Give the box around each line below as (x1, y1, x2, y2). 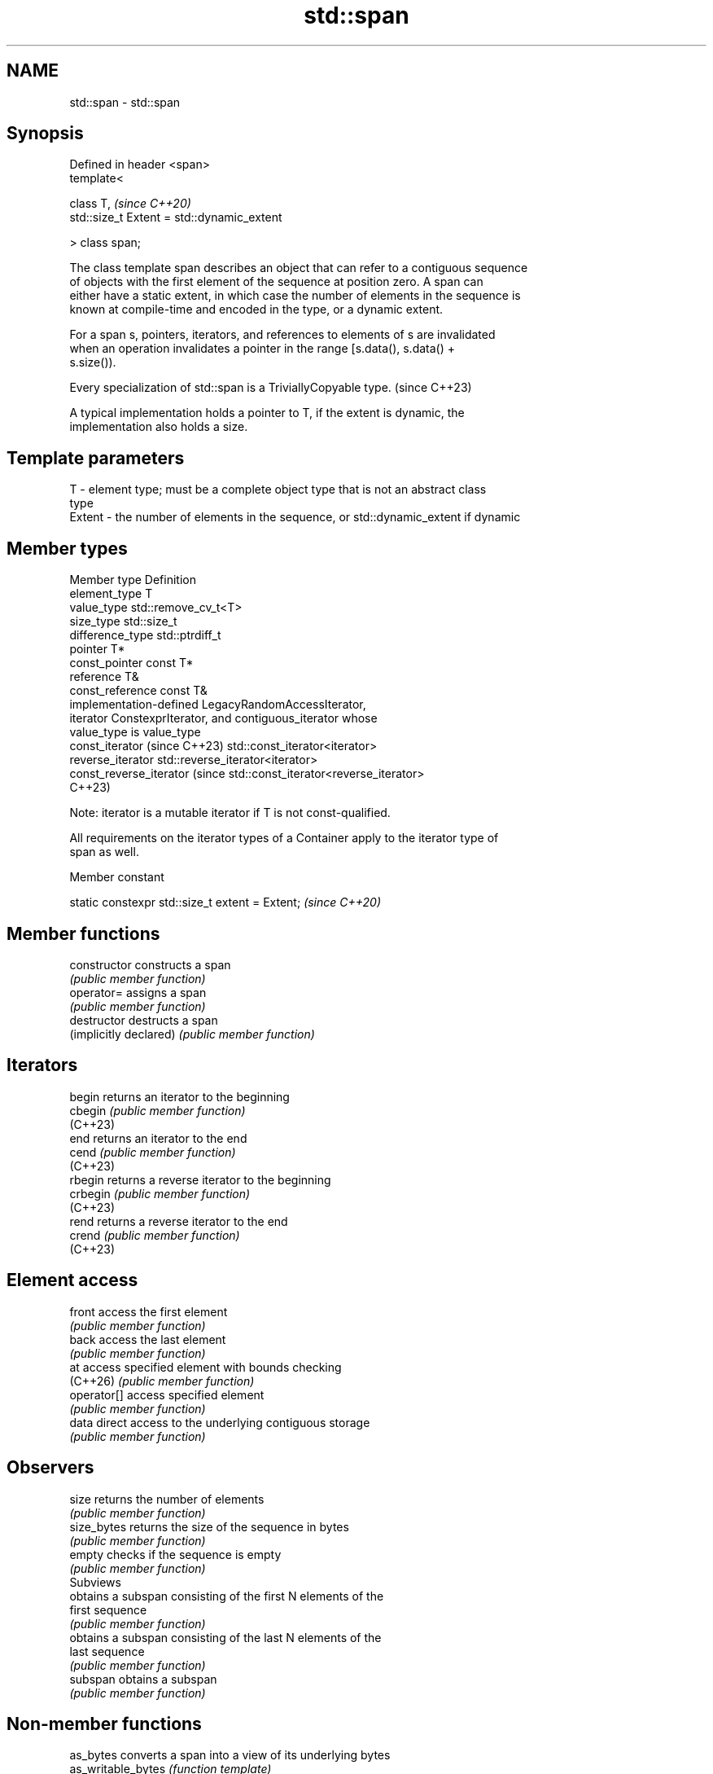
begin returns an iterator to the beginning (69, 1089, 290, 1104)
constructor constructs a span (69, 957, 231, 972)
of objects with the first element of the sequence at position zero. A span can (69, 274, 483, 289)
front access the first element (69, 1304, 228, 1319)
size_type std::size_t (69, 614, 177, 629)
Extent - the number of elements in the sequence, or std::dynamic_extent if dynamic (69, 510, 521, 525)
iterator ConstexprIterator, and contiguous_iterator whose (69, 711, 378, 726)
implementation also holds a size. (69, 419, 248, 434)
